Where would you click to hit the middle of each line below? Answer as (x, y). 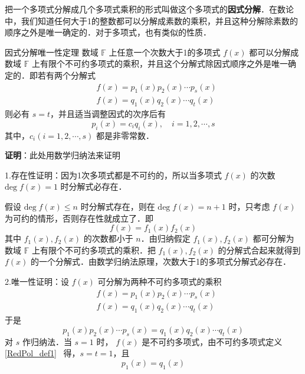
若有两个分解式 (66, 75)
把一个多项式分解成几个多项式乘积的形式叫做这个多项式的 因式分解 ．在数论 (149, 9)
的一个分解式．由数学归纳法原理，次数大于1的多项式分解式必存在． (161, 261)
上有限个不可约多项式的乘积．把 (94, 250)
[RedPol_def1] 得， (42, 353)
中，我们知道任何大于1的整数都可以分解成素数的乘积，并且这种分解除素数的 (151, 20)
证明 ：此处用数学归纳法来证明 (63, 155)
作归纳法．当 (47, 341)
